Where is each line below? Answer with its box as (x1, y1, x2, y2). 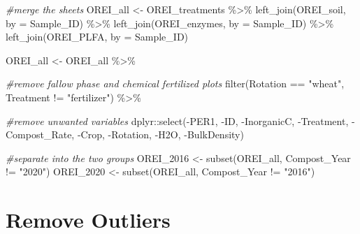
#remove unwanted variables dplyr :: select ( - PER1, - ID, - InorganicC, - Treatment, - (6, 113, 355, 128)
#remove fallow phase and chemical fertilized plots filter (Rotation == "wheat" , (6, 76, 345, 91)
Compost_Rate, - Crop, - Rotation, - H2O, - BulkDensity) (6, 127, 244, 142)
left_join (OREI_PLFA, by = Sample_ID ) (6, 29, 189, 44)
